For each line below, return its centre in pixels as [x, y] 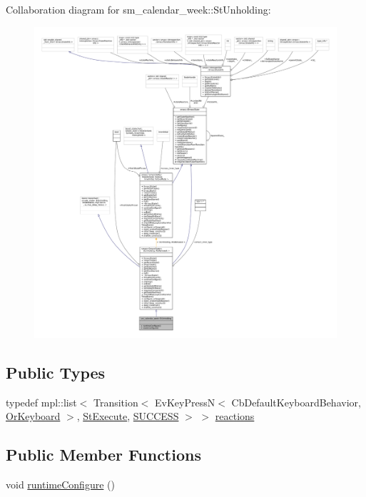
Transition [116, 402]
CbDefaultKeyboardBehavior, [296, 402]
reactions [235, 416]
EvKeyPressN [185, 402]
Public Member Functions [103, 455]
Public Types [56, 372]
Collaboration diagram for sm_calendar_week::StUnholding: [138, 9]
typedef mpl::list [41, 402]
